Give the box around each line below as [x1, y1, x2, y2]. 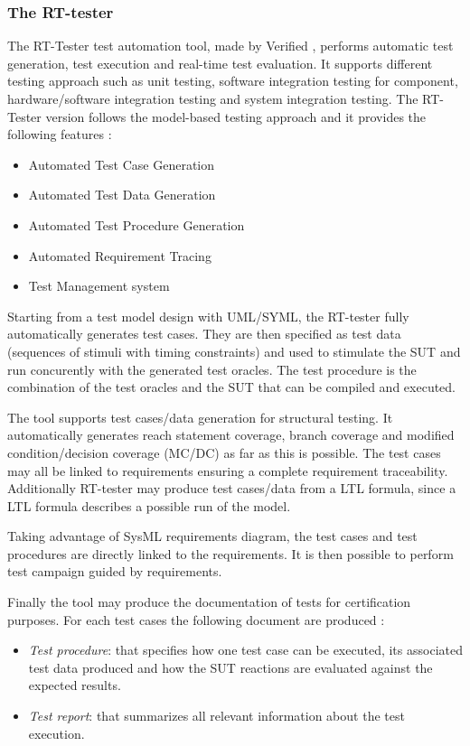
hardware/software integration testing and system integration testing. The [7, 89, 418, 107]
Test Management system [28, 276, 170, 295]
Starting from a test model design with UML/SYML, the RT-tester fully [7, 306, 409, 325]
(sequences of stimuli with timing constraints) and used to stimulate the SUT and [7, 341, 461, 360]
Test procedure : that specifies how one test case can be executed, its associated [28, 640, 463, 659]
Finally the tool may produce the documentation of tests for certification [7, 592, 411, 611]
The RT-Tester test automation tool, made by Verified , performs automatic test [7, 36, 454, 55]
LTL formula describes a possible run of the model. [7, 496, 291, 515]
